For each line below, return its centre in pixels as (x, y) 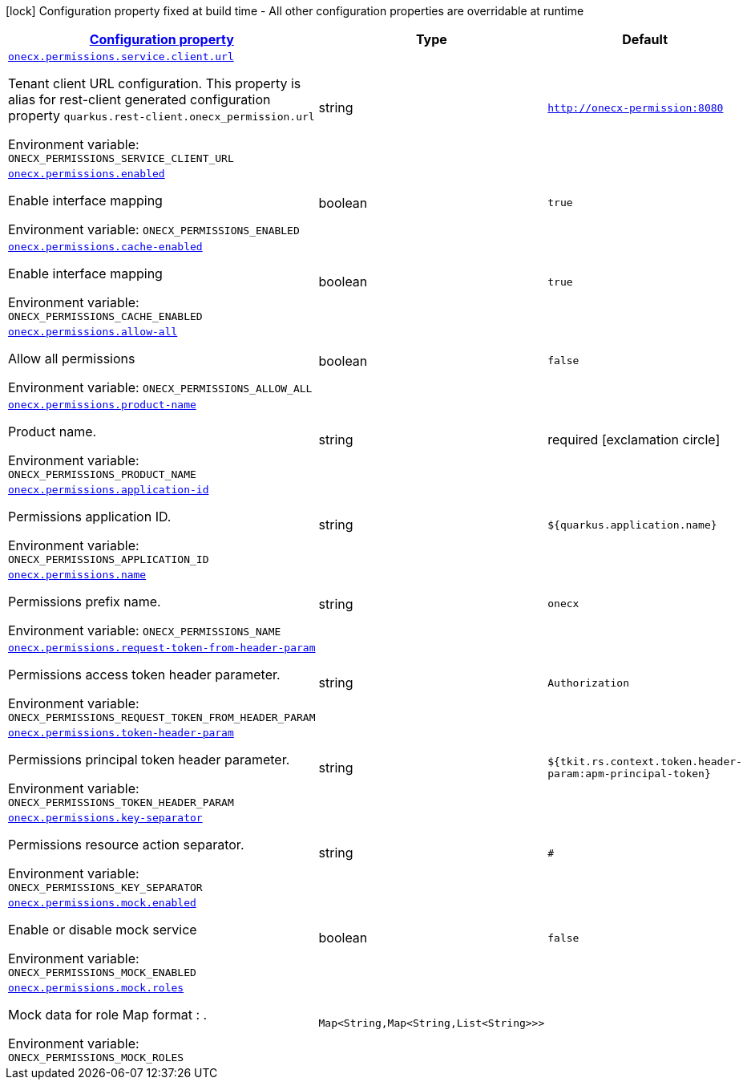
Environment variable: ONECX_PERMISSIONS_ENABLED (154, 229)
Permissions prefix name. (85, 602)
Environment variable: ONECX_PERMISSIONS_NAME (145, 630)
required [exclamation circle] (634, 440)
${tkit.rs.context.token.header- (645, 762)
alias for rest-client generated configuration (139, 99)
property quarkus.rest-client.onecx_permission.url (162, 115)
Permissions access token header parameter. (144, 675)
